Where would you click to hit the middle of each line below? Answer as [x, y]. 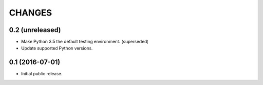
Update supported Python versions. [57, 48]
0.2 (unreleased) [35, 30]
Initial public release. [42, 74]
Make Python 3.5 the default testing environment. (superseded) [85, 42]
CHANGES [30, 13]
